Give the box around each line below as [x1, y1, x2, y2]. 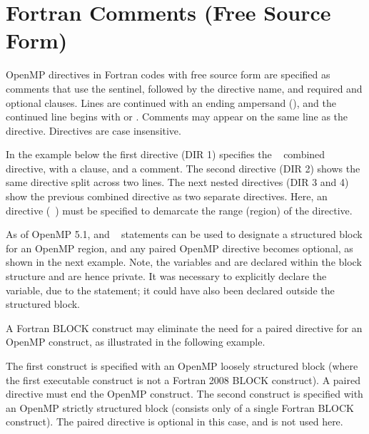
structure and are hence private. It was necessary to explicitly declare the [6, 269, 327, 284]
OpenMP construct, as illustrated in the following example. [6, 334, 266, 349]
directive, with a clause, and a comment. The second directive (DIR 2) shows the [6, 160, 360, 175]
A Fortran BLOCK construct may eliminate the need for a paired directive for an [6, 320, 363, 335]
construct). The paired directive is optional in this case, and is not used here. [6, 414, 343, 429]
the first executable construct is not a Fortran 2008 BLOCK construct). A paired [6, 372, 360, 387]
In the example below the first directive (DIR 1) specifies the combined [6, 147, 325, 162]
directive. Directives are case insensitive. [6, 123, 181, 138]
